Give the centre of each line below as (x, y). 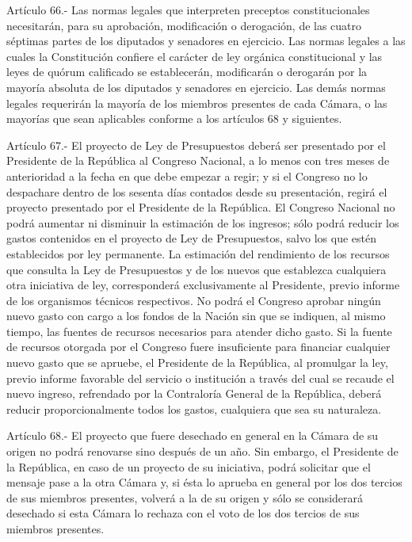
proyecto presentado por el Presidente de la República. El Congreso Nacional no (201, 207)
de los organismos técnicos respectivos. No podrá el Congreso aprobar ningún (194, 300)
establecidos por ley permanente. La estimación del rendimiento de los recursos (198, 253)
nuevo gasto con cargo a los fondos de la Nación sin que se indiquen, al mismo (196, 316)
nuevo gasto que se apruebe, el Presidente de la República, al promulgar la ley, (197, 363)
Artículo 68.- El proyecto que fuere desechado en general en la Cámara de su (193, 435)
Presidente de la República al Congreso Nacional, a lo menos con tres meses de (198, 160)
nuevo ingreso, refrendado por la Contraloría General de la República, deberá (194, 393)
